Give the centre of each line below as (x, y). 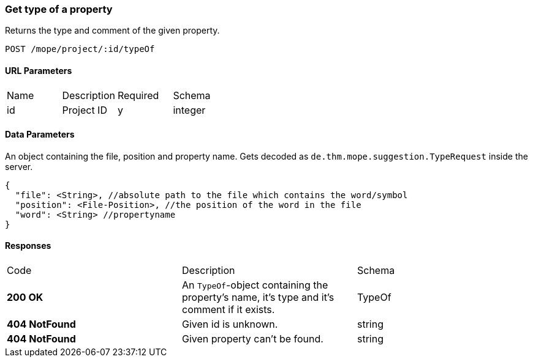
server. (19, 166)
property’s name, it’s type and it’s (258, 297)
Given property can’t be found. (252, 339)
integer (189, 110)
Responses (28, 246)
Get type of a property (59, 9)
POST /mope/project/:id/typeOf (80, 49)
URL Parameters (39, 70)
